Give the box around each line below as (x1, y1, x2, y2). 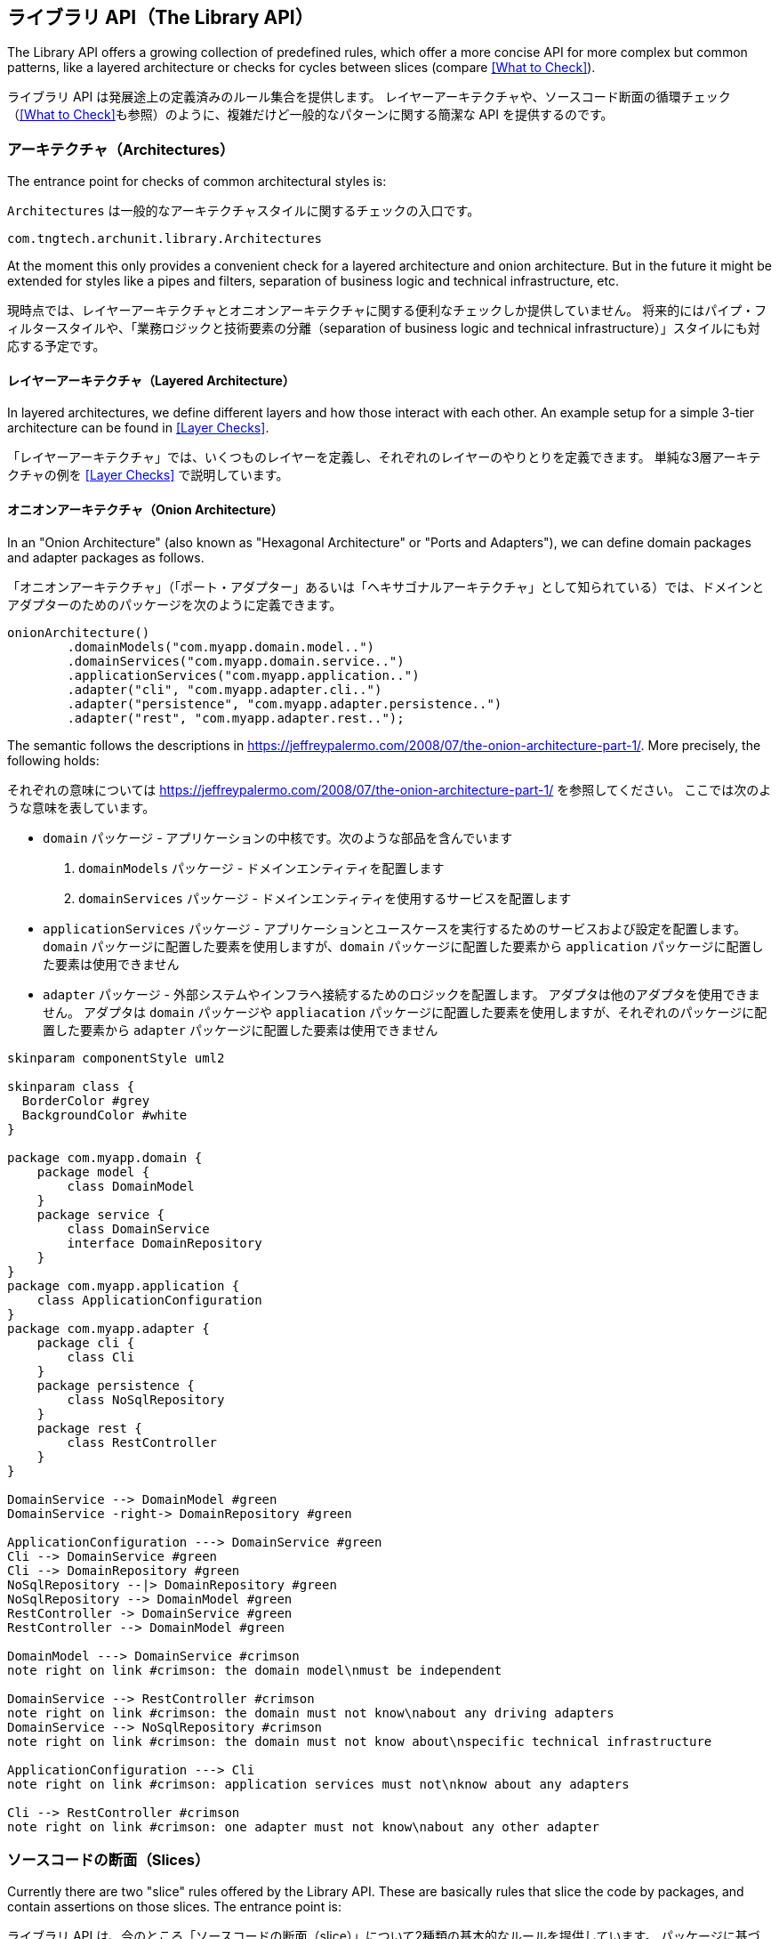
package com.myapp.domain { (7, 1150, 203, 1165)
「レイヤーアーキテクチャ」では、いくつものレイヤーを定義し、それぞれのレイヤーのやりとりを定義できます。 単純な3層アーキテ (7, 449, 761, 465)
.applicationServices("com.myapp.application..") (67, 667, 420, 683)
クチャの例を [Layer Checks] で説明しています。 (7, 467, 289, 483)
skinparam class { (7, 1079, 135, 1094)
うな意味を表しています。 (7, 799, 156, 815)
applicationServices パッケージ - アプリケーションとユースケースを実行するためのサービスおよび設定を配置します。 (43, 920, 747, 936)
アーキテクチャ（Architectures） (7, 140, 235, 158)
